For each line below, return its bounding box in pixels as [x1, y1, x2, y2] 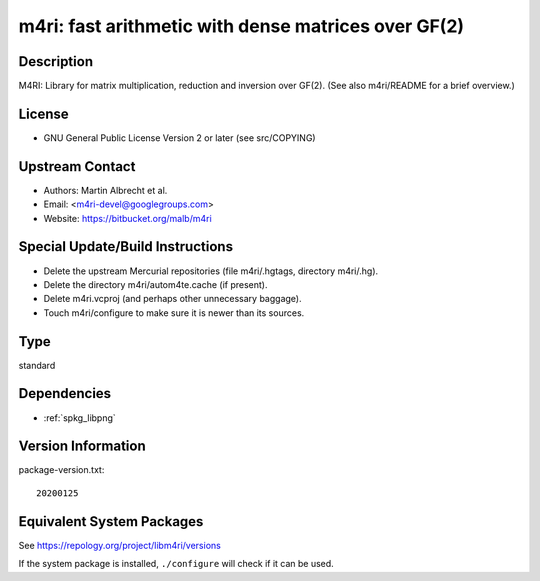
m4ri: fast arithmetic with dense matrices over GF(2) [18, 15, 465, 37]
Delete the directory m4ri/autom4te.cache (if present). [43, 278, 268, 290]
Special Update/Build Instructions [18, 238, 234, 255]
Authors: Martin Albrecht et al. [43, 184, 168, 196]
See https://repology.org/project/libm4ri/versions [18, 539, 222, 551]
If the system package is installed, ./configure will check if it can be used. [18, 558, 334, 570]
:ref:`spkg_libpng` [43, 411, 117, 424]
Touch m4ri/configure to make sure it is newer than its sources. [43, 306, 305, 319]
